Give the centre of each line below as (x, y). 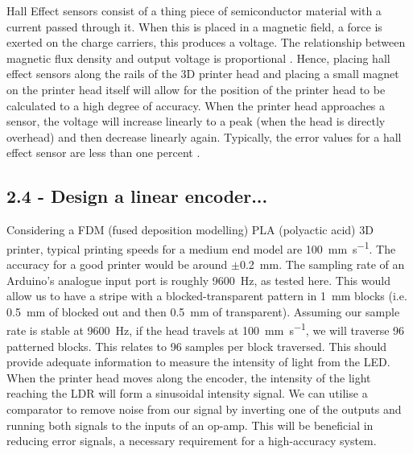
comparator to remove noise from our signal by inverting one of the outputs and (204, 409)
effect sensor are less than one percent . (103, 153)
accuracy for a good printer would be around (117, 264)
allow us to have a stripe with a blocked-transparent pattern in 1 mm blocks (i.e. (207, 296)
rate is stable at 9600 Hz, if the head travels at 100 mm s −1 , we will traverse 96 (206, 329)
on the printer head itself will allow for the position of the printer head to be (196, 89)
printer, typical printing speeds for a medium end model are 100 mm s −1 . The (201, 247)
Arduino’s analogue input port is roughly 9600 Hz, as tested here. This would (198, 280)
